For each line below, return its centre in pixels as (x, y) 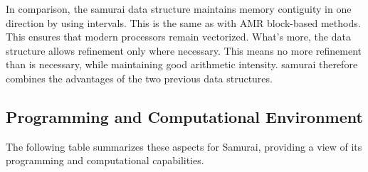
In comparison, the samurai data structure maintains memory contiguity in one (179, 9)
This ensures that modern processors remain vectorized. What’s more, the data (178, 37)
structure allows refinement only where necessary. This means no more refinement (184, 50)
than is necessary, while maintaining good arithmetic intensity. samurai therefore (182, 64)
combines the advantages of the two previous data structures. (139, 78)
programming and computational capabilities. (105, 160)
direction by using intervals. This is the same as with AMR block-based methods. (183, 22)
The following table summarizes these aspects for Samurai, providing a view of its (184, 146)
